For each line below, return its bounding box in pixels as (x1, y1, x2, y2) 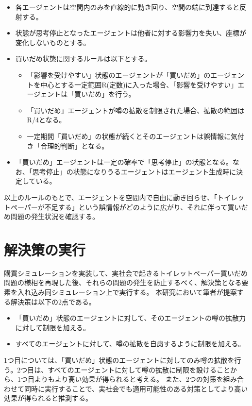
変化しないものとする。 (15, 37, 90, 47)
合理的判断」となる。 (40, 140, 109, 151)
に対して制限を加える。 (15, 322, 90, 332)
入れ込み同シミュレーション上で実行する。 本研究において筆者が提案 (17, 287, 237, 297)
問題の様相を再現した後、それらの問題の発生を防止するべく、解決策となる (4, 277, 242, 288)
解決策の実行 (4, 239, 86, 259)
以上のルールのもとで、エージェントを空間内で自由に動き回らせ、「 (4, 192, 218, 202)
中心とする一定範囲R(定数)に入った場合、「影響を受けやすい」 (40, 79, 238, 89)
